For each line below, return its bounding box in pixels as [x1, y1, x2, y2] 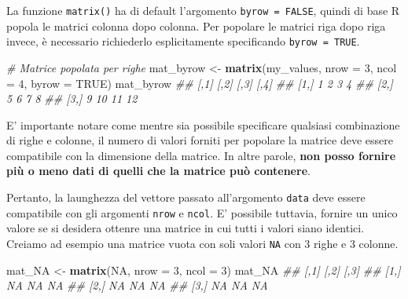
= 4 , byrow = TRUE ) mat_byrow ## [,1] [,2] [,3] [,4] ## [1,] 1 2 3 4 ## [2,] [6, 75, 393, 91]
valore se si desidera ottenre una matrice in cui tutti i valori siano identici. [6, 220, 365, 236]
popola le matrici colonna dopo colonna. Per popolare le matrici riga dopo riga [6, 17, 386, 34]
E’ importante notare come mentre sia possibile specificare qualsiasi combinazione [6, 116, 400, 133]
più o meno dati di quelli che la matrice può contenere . [6, 162, 311, 179]
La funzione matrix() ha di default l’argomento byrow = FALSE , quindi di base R [6, 2, 400, 18]
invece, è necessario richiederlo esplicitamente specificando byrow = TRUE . [6, 33, 360, 49]
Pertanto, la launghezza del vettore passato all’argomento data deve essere [6, 189, 366, 206]
